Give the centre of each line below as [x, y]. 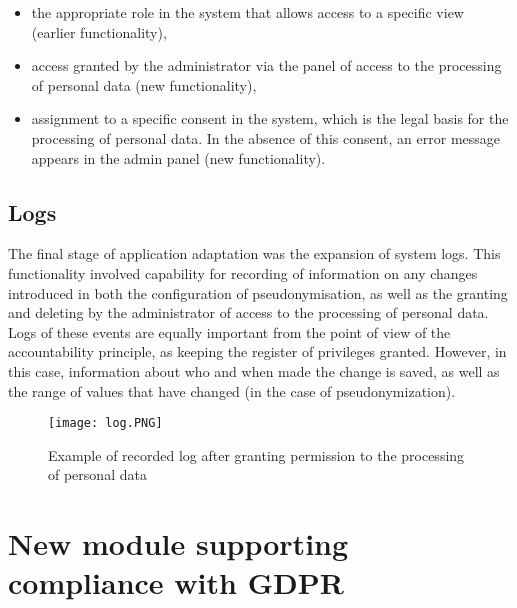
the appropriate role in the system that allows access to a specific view [247, 12]
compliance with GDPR [176, 582]
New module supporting [178, 543]
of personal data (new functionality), [144, 84]
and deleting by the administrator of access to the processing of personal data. [248, 312]
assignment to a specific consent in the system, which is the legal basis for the [270, 118]
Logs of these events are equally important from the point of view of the [229, 331]
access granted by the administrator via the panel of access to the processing [266, 65]
